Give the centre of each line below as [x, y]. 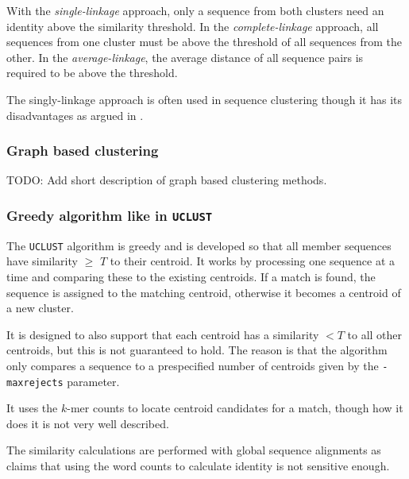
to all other [375, 334]
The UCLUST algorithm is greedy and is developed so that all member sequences [199, 245]
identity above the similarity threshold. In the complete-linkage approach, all [193, 26]
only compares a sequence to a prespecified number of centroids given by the [193, 365]
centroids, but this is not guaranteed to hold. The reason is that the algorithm [197, 350]
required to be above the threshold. [92, 73]
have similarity [42, 261]
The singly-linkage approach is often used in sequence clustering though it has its [204, 99]
